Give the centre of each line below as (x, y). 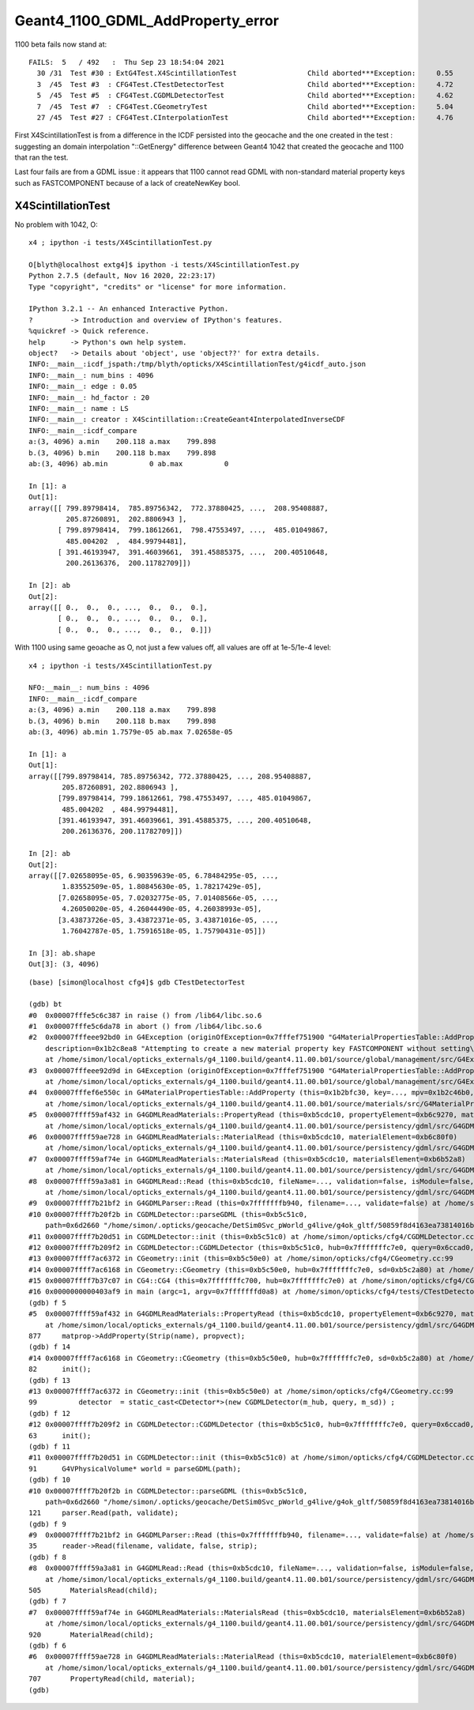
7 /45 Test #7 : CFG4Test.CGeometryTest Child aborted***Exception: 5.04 (245, 106)
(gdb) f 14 (50, 1347)
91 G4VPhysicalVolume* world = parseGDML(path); (135, 1469)
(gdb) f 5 (47, 1303)
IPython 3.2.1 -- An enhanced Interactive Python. (129, 309)
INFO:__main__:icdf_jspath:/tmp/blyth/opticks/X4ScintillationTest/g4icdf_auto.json (197, 364)
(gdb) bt (45, 1004)
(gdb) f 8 (47, 1557)
